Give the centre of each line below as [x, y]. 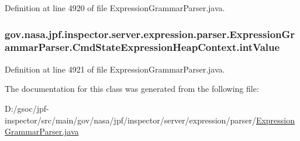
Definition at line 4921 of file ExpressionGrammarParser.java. [115, 69]
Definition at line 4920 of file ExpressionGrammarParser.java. [115, 8]
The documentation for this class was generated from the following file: [132, 89]
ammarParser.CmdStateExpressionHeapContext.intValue [142, 47]
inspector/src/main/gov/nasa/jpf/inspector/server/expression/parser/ [130, 120]
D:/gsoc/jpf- [27, 108]
